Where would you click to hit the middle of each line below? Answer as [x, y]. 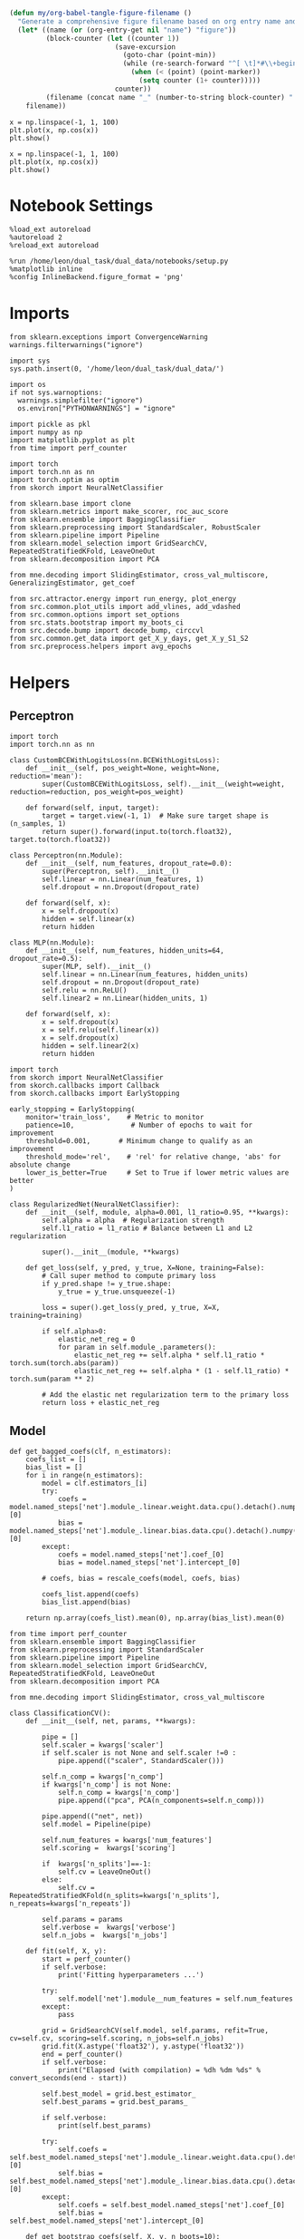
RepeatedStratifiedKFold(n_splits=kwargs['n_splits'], [115, 1896]
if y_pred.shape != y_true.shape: [107, 1284]
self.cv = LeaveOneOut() [104, 1872]
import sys [30, 361]
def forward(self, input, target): [93, 808]
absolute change [40, 1165]
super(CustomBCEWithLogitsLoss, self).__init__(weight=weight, [163, 784]
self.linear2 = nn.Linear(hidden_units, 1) [125, 998]
